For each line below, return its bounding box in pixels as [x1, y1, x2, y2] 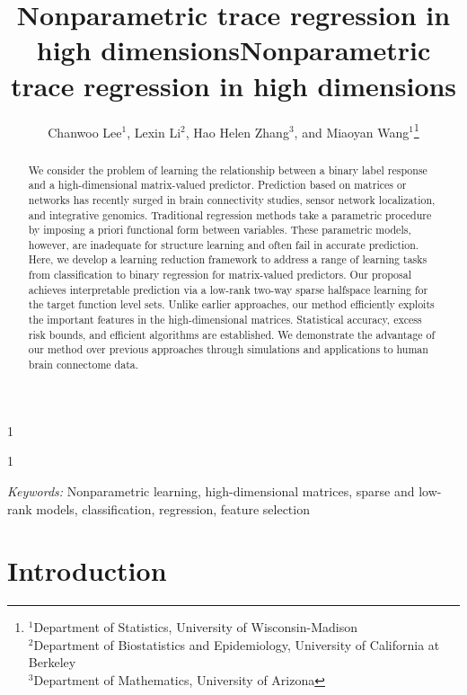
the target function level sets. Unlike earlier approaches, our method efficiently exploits [28, 297, 435, 312]
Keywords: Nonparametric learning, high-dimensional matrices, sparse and [7, 481, 415, 500]
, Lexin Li [127, 122, 181, 141]
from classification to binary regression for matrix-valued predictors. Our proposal [28, 267, 411, 282]
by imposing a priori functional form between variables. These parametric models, [28, 222, 411, 237]
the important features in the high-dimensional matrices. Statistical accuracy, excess [28, 312, 422, 327]
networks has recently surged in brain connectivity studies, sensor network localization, [28, 192, 436, 207]
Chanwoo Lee [48, 122, 122, 141]
